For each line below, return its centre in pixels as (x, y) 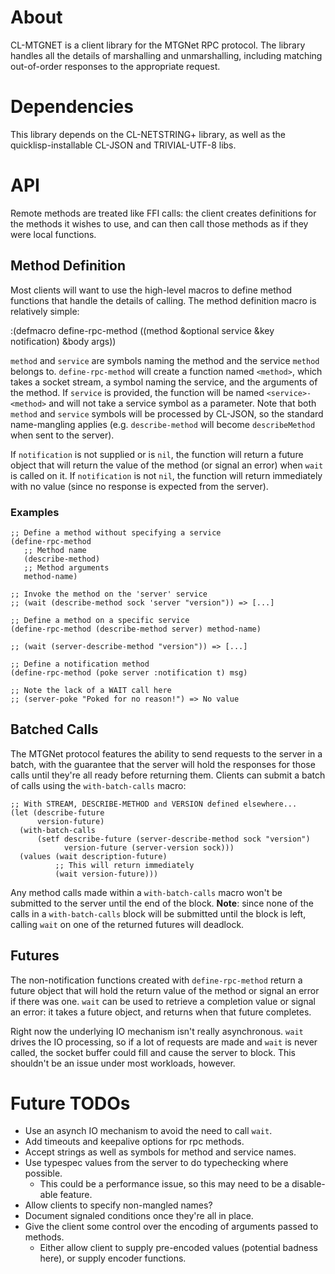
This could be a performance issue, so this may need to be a (164, 1184)
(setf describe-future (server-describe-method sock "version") (173, 839)
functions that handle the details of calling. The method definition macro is (163, 300)
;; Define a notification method (80, 664)
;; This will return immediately (124, 865)
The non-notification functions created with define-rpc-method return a (156, 980)
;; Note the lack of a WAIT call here (91, 690)
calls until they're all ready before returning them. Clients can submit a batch (168, 775)
